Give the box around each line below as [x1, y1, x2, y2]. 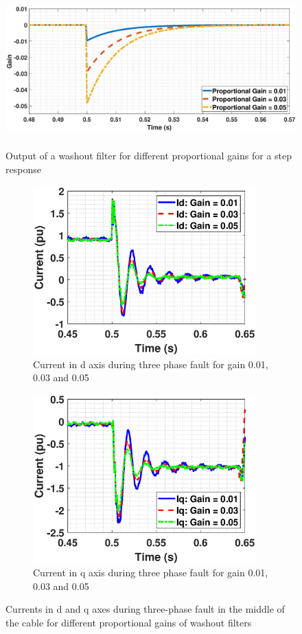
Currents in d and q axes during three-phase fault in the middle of [5, 602, 285, 616]
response [5, 161, 41, 176]
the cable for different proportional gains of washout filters [5, 615, 252, 630]
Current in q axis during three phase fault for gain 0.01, [33, 565, 268, 580]
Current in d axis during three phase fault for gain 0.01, [33, 356, 268, 371]
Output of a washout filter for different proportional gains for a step [5, 148, 292, 163]
